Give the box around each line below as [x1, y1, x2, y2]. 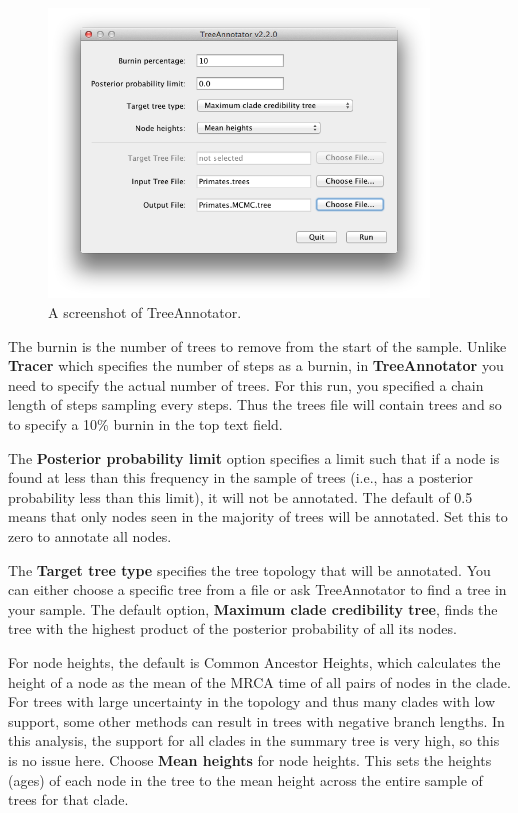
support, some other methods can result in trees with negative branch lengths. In [8, 710, 505, 731]
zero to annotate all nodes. [8, 526, 172, 547]
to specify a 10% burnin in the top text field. [8, 414, 283, 435]
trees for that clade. [8, 789, 129, 810]
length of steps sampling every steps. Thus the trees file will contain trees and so [8, 394, 502, 415]
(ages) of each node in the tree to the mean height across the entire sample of [8, 769, 483, 790]
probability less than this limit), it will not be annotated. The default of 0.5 [8, 486, 473, 507]
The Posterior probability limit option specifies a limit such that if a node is [8, 447, 500, 468]
